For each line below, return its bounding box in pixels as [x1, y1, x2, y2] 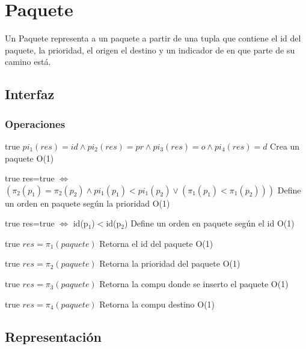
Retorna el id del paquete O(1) [99, 237, 213, 249]
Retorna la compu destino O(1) [99, 297, 215, 310]
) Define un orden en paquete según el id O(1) [124, 217, 295, 229]
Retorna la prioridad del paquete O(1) [99, 257, 240, 270]
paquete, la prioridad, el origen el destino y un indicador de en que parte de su [5, 43, 295, 56]
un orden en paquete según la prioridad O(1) [5, 196, 170, 209]
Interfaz [5, 85, 55, 103]
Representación [5, 327, 102, 345]
